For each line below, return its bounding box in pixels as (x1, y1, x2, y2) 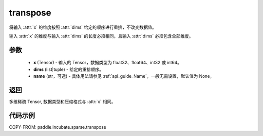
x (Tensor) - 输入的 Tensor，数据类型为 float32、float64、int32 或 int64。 (33, 60, 182, 66)
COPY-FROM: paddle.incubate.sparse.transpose (9, 124, 107, 130)
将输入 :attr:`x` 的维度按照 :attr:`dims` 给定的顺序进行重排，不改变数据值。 (9, 24, 157, 30)
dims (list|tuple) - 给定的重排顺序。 (33, 66, 104, 72)
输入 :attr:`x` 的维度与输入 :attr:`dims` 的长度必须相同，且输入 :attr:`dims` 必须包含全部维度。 (9, 33, 193, 39)
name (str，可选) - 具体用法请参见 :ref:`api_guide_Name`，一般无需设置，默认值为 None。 (33, 73, 214, 79)
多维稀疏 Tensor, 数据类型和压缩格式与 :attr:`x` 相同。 (9, 99, 116, 104)
